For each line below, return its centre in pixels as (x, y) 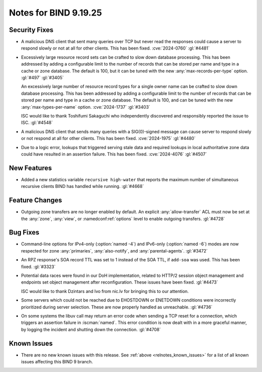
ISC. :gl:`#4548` (37, 123)
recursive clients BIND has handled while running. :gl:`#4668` (82, 186)
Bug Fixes (24, 232)
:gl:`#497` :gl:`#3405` (42, 78)
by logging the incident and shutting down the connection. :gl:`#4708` (91, 329)
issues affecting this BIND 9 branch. (57, 362)
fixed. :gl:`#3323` (38, 267)
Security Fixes (31, 30)
